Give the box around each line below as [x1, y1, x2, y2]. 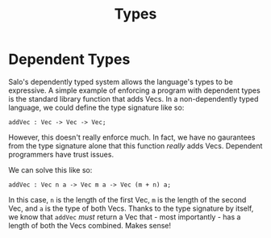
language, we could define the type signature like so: [8, 102, 185, 112]
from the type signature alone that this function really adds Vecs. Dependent [8, 140, 263, 150]
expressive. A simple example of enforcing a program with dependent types [8, 86, 261, 95]
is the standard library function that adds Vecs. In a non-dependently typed [8, 94, 259, 103]
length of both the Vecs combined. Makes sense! [8, 220, 172, 230]
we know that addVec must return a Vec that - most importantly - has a [8, 211, 241, 222]
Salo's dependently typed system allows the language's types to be [8, 77, 234, 86]
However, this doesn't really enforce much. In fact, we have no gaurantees [8, 132, 256, 142]
